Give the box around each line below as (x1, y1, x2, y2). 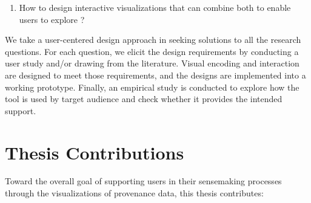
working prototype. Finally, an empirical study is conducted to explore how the (5, 80, 299, 93)
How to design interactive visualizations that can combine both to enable (19, 1, 291, 13)
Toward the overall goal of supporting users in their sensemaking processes (5, 175, 282, 187)
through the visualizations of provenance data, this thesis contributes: (5, 187, 264, 199)
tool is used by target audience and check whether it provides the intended (5, 92, 283, 105)
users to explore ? (19, 13, 85, 25)
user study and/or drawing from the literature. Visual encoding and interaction (5, 57, 299, 69)
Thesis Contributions (5, 140, 184, 164)
